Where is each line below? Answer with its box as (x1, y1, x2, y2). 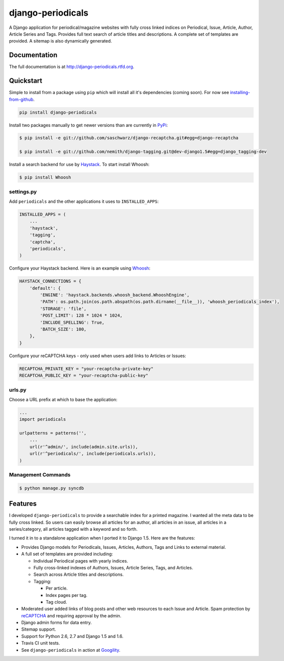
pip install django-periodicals (19, 109, 97, 115)
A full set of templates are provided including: (21, 551, 113, 557)
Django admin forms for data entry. (21, 620, 92, 626)
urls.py (9, 386, 27, 393)
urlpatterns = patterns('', (19, 430, 87, 436)
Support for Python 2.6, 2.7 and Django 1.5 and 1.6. (21, 633, 124, 639)
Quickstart (9, 76, 43, 85)
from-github (9, 96, 34, 102)
